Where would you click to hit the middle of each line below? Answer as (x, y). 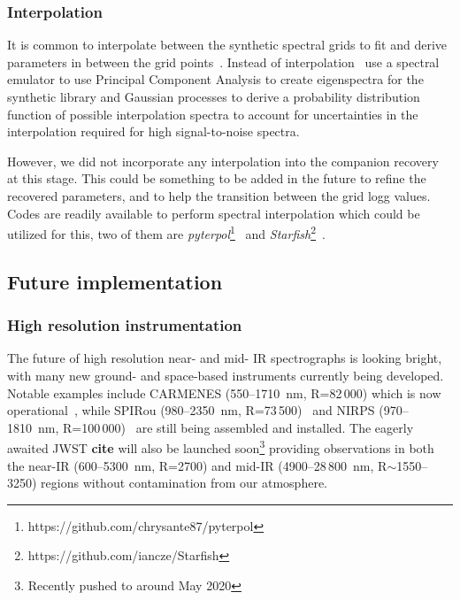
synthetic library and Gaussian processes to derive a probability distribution (214, 96)
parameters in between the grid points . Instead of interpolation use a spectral (223, 62)
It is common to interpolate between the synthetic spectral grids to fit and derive (227, 45)
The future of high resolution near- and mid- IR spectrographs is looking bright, (225, 358)
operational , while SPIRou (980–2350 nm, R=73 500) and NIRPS (191, 410)
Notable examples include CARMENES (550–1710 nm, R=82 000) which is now (224, 392)
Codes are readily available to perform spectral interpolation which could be (214, 213)
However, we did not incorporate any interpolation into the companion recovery (223, 161)
